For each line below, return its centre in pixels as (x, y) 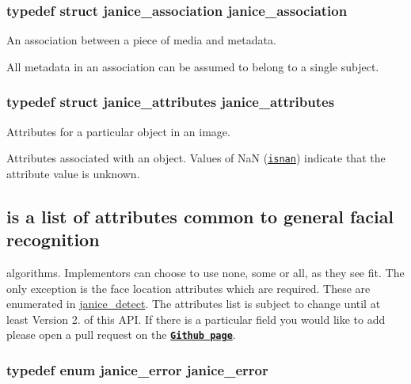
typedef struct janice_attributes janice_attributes (171, 102)
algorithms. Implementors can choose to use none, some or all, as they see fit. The (205, 273)
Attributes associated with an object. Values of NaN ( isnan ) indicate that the (196, 158)
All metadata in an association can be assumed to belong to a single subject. (193, 66)
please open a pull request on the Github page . (121, 335)
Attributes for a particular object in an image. (118, 131)
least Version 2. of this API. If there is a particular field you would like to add (196, 319)
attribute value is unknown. (73, 173)
